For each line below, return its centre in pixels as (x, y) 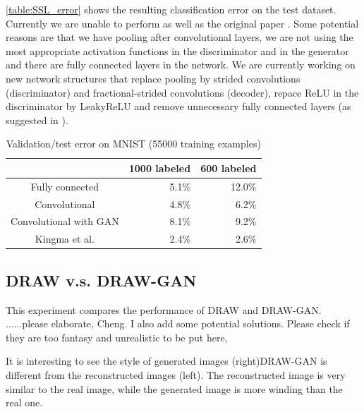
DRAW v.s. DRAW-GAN (101, 280)
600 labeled (229, 168)
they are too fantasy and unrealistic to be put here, (117, 337)
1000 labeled (160, 168)
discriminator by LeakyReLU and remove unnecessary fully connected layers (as (178, 106)
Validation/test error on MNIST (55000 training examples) (133, 144)
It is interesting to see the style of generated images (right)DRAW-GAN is (166, 361)
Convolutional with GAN (65, 221)
